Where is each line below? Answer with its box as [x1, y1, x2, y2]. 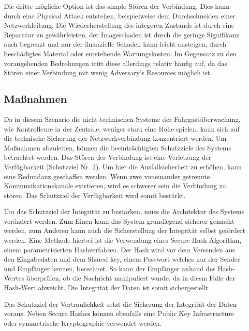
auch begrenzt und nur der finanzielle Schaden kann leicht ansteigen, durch [4, 39, 226, 49]
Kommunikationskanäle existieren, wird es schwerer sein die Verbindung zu [4, 181, 226, 191]
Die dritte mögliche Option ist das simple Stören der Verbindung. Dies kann [4, 1, 230, 11]
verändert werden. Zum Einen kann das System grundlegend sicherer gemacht [4, 215, 234, 226]
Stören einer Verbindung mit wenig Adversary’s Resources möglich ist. [4, 67, 212, 78]
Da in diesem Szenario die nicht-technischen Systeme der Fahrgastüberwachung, [4, 114, 241, 124]
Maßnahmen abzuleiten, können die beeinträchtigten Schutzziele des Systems [4, 142, 232, 152]
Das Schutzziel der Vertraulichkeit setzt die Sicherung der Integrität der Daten [4, 298, 237, 309]
